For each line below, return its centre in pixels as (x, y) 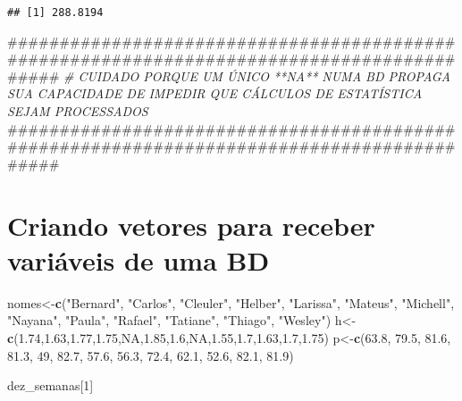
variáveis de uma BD (139, 259)
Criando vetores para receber (191, 225)
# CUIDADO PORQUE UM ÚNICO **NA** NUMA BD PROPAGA (256, 75)
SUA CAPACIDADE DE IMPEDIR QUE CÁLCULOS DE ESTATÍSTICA (215, 93)
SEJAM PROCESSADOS (78, 111)
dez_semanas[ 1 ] (50, 385)
